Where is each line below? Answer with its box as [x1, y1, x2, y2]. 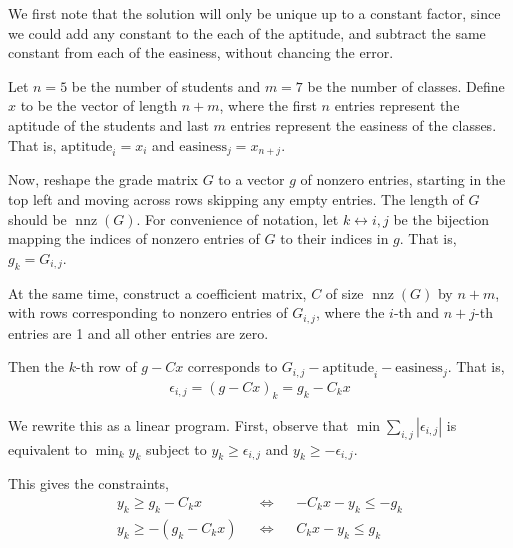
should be [8, 208, 67, 229]
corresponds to [187, 356, 278, 377]
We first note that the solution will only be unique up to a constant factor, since [8, 3, 501, 23]
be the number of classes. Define [307, 75, 505, 96]
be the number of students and [71, 75, 261, 96]
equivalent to [8, 438, 87, 459]
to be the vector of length [20, 95, 178, 116]
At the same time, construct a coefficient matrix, [8, 282, 307, 303]
